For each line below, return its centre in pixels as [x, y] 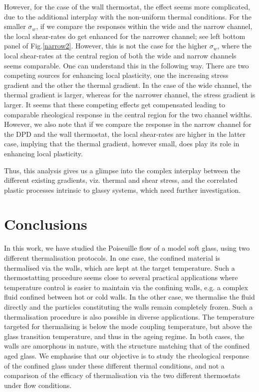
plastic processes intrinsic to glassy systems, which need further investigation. [123, 190]
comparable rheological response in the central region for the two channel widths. [128, 114]
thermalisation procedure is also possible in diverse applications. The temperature [129, 316]
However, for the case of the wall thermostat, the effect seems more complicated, [127, 6]
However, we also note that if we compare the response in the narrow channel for [128, 124]
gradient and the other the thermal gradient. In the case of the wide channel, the [128, 85]
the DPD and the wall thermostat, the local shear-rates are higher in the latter [125, 134]
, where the [234, 46]
